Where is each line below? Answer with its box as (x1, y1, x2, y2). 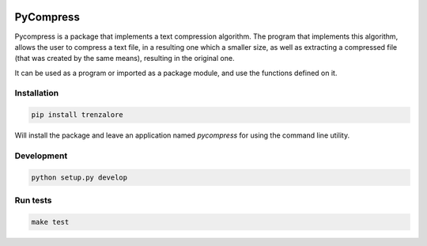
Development (14, 150, 68, 161)
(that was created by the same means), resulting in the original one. (14, 54, 235, 63)
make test (31, 218, 70, 226)
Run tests (14, 195, 52, 206)
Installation (14, 88, 59, 99)
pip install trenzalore (31, 111, 124, 119)
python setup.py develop (31, 172, 128, 182)
